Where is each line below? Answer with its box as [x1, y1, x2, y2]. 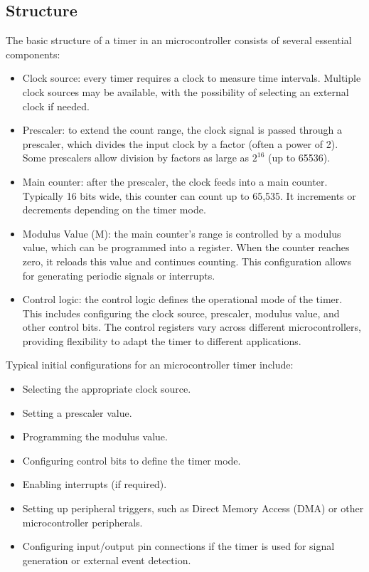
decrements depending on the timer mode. [22, 202, 206, 217]
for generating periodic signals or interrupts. [22, 268, 215, 282]
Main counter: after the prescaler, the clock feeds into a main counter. [22, 174, 328, 189]
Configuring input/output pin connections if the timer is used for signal [22, 539, 335, 554]
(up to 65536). [268, 150, 331, 165]
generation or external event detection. [22, 552, 191, 567]
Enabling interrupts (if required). [22, 477, 167, 492]
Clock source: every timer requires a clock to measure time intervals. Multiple [22, 70, 361, 85]
